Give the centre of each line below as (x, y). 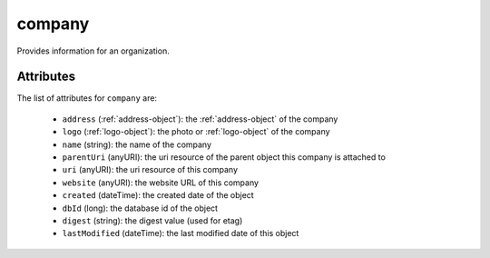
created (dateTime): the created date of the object (158, 195)
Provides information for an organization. (93, 51)
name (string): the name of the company (137, 144)
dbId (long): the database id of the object (140, 208)
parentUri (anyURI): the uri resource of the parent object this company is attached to (224, 157)
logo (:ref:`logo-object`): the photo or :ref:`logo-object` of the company (196, 132)
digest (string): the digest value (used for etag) (152, 220)
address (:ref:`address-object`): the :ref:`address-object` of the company (200, 119)
